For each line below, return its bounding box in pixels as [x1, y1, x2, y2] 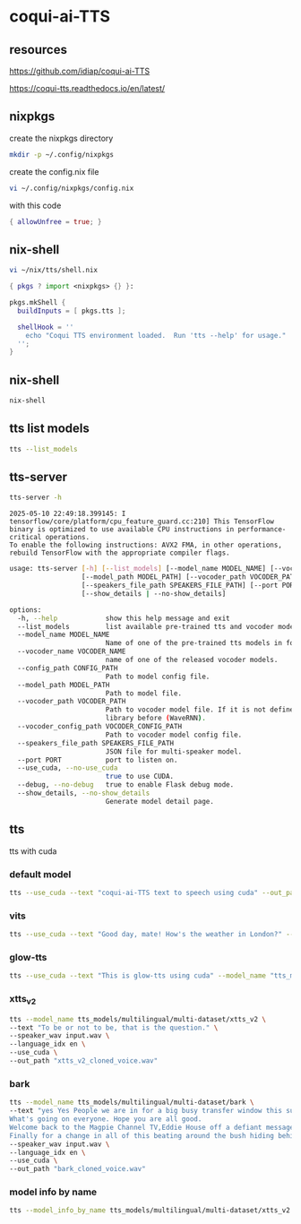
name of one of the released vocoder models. [105, 656, 279, 665]
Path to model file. [105, 688, 182, 698]
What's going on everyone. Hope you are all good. [9, 1115, 202, 1124]
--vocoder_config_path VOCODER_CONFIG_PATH [17, 722, 182, 731]
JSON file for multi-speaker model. [105, 746, 243, 756]
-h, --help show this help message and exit [17, 614, 230, 623]
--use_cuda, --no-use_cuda [17, 763, 118, 772]
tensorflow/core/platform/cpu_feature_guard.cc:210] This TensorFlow [9, 517, 275, 526]
